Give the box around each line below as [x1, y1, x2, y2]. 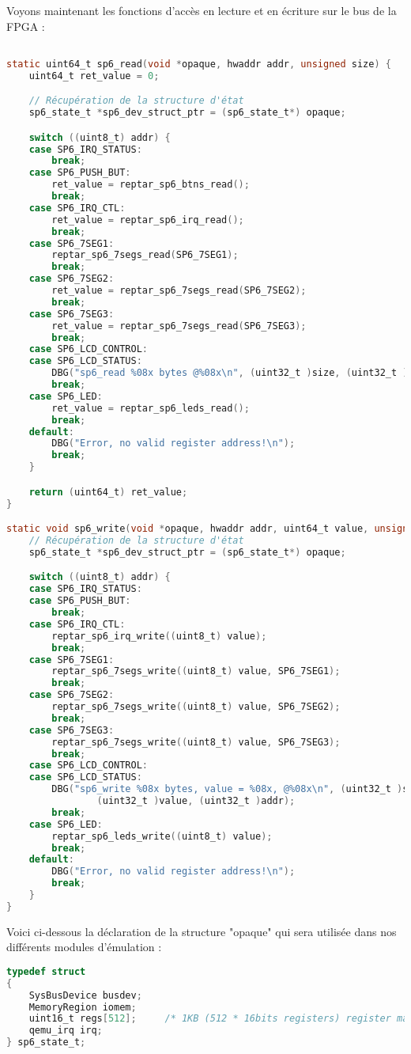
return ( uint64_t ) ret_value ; [28, 486, 188, 498]
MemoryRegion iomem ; [28, 1001, 137, 1013]
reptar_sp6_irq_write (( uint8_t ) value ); [51, 630, 267, 642]
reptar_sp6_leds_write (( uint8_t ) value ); [51, 830, 273, 842]
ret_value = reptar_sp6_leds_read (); [51, 402, 250, 414]
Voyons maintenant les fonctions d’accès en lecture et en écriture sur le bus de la [6, 2, 397, 18]
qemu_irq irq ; [28, 1025, 103, 1037]
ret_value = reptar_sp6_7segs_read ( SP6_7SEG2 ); [51, 285, 307, 297]
